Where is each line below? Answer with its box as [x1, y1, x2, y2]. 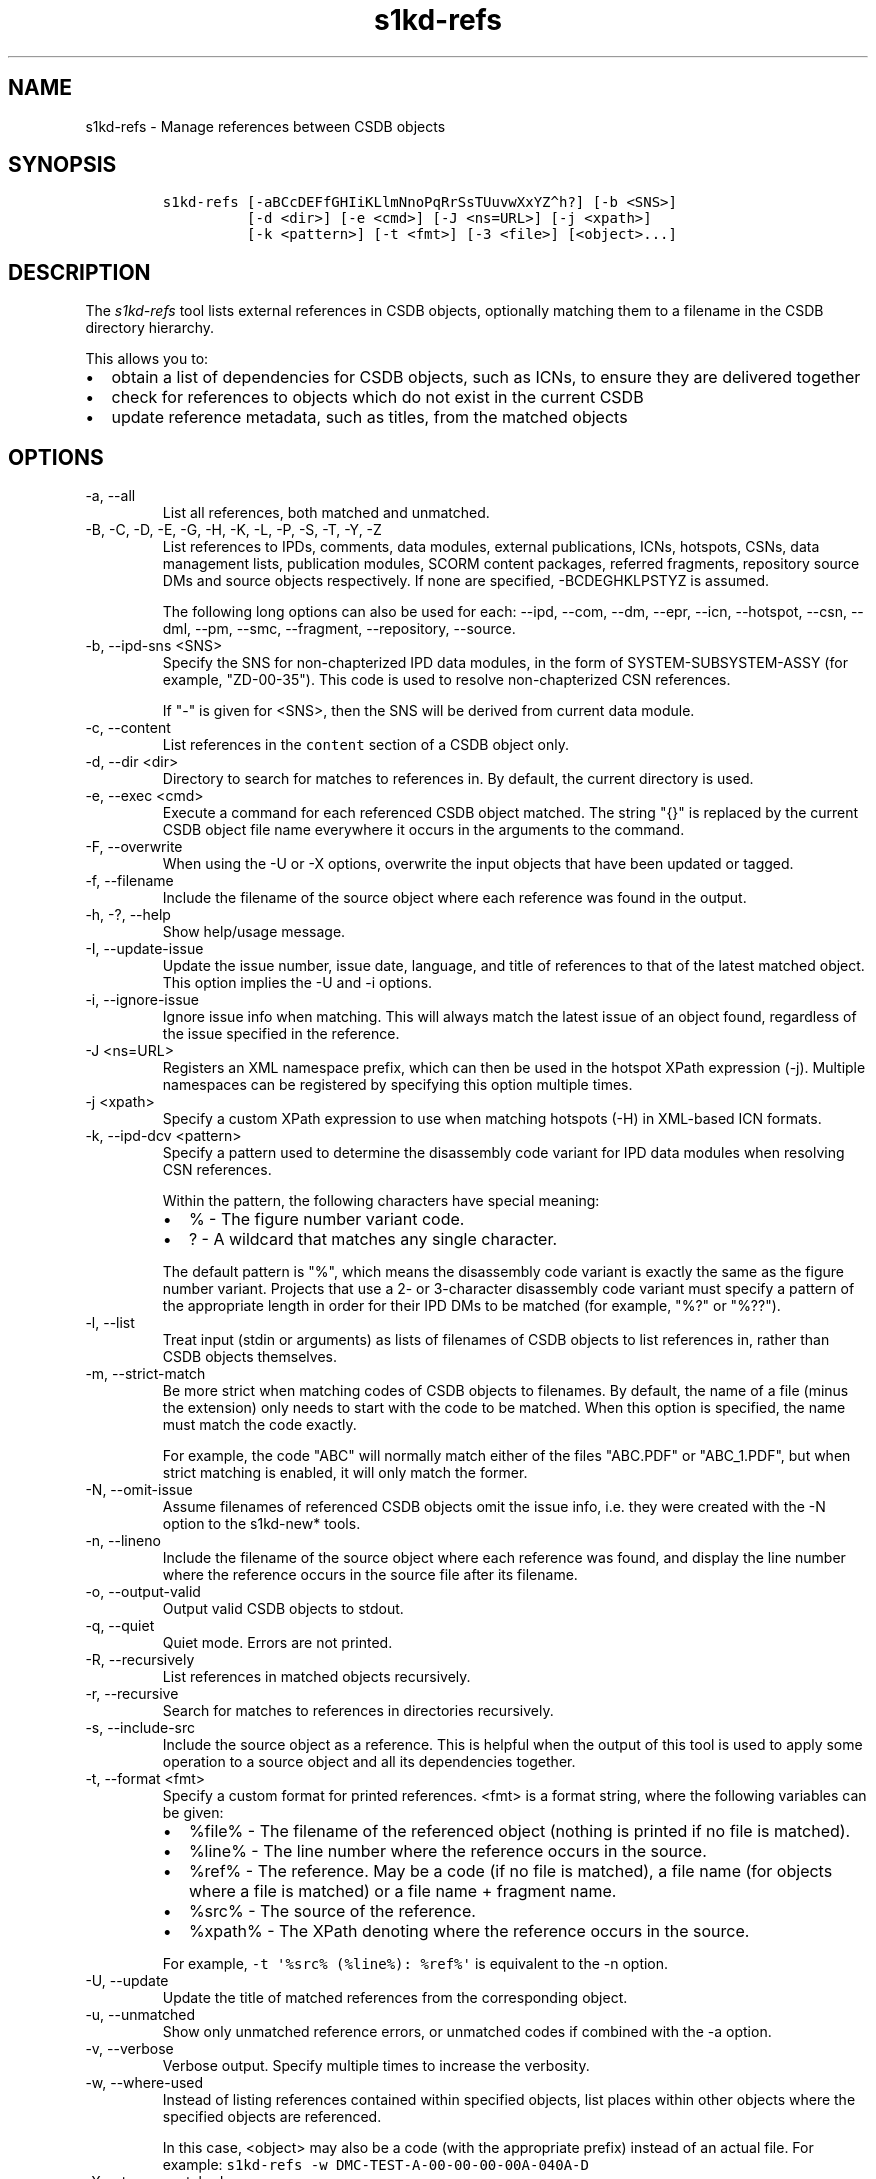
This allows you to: [85, 350, 209, 368]
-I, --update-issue [85, 940, 204, 958]
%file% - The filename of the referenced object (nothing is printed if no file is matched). [188, 1821, 851, 1842]
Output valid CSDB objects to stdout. [162, 1600, 404, 1618]
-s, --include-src [85, 1719, 195, 1737]
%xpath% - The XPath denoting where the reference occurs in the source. [188, 1921, 750, 1942]
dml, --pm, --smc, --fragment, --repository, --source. [162, 620, 516, 638]
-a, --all [85, 487, 136, 505]
